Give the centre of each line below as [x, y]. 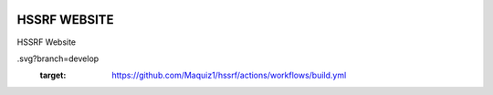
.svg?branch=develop [58, 58]
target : [53, 75]
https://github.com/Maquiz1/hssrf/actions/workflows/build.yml [229, 75]
